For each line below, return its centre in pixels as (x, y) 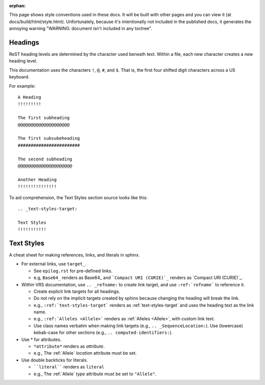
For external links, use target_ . (54, 264)
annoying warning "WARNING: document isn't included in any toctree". (80, 28)
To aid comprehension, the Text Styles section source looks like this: (78, 197)
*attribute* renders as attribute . (69, 346)
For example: (22, 86)
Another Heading (37, 180)
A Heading (29, 97)
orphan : (17, 6)
